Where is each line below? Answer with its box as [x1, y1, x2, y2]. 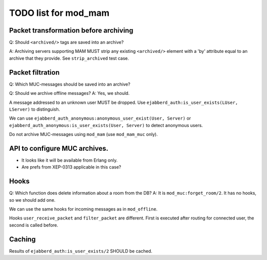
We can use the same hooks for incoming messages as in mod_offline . [9, 206, 158, 212]
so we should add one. [9, 197, 56, 203]
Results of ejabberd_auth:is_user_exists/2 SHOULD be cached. [9, 248, 153, 254]
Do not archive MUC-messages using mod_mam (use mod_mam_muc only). [9, 131, 158, 137]
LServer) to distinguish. [9, 106, 60, 112]
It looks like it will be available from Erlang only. [21, 157, 118, 163]
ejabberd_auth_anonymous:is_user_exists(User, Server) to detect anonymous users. [9, 122, 203, 128]
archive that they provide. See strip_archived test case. [9, 55, 130, 61]
